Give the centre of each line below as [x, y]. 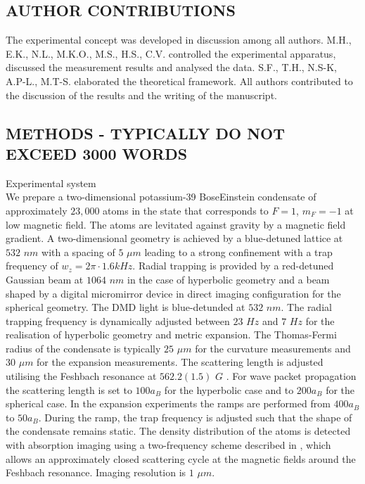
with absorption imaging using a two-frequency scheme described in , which [168, 445]
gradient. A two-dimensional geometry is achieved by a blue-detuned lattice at [174, 238]
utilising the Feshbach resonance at [81, 376]
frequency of [32, 266]
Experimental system [51, 183]
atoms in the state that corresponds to [186, 210]
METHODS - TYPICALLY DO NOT [146, 133]
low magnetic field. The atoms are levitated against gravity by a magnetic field [176, 224]
